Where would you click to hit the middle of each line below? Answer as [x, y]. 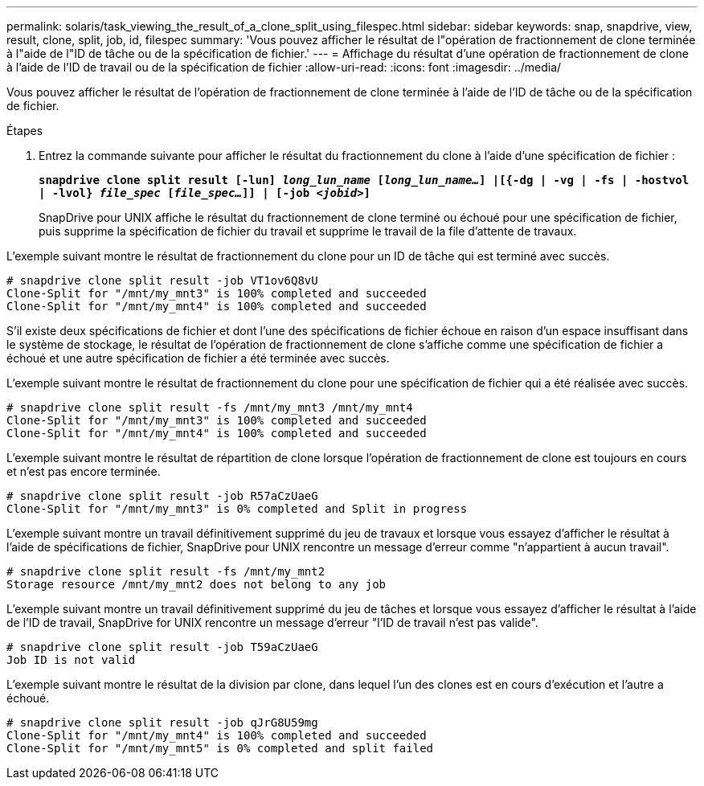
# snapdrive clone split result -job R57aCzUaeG [162, 496]
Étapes [25, 131]
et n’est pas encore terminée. [84, 471]
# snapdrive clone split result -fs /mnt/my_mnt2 [166, 571]
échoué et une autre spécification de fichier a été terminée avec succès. [198, 358]
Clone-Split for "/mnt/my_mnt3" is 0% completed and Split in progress [237, 509]
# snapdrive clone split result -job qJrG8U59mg [162, 723]
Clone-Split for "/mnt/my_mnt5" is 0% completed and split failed [220, 748]
